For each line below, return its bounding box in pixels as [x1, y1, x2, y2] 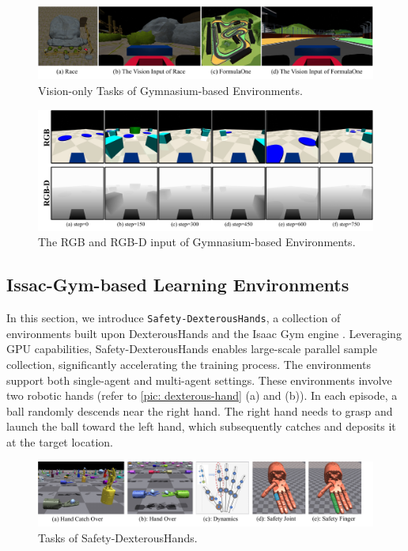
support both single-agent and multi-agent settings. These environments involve [6, 371, 392, 388]
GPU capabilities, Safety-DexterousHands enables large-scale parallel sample [6, 340, 377, 357]
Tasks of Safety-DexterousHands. [38, 529, 198, 545]
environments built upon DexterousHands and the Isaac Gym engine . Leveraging [6, 325, 402, 341]
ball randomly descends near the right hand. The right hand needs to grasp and [6, 402, 393, 419]
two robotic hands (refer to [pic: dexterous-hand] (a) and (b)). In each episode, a [6, 387, 398, 404]
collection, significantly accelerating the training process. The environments [6, 355, 371, 372]
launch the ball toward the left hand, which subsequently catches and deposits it [6, 418, 396, 435]
